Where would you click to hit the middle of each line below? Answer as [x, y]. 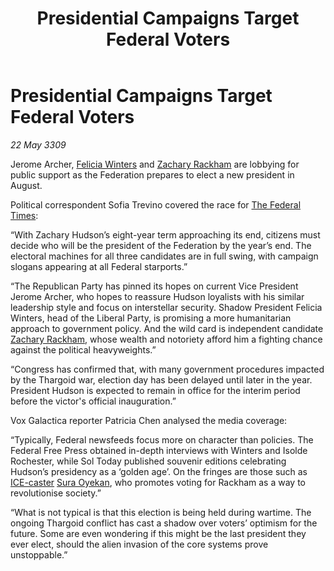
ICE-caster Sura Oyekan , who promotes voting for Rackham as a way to [158, 482]
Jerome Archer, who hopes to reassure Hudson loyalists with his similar [157, 296]
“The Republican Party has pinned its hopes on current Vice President [154, 286]
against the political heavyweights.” [83, 349]
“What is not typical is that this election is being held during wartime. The [161, 512]
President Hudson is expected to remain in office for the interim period [155, 390]
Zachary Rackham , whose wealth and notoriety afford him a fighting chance [166, 339]
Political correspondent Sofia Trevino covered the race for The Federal [156, 204]
